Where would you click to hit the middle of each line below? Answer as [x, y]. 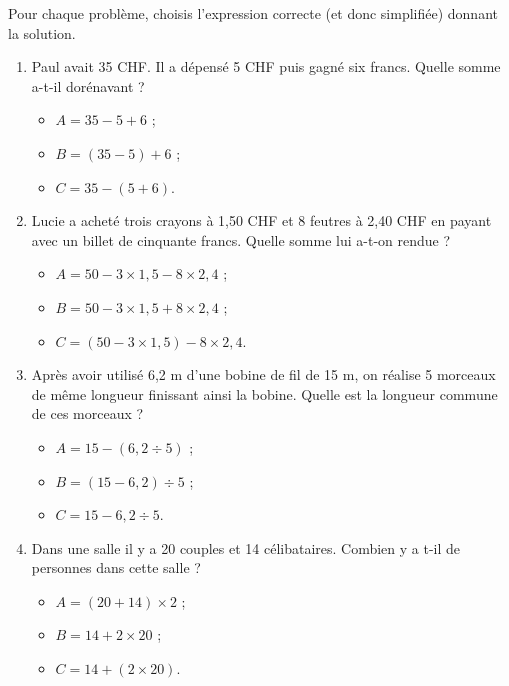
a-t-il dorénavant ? [88, 85]
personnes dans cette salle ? [116, 567]
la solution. [42, 32]
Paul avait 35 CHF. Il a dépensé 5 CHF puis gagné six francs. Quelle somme [266, 66]
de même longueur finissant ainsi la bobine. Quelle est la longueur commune [264, 393]
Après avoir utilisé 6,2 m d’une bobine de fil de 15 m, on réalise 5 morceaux [263, 374]
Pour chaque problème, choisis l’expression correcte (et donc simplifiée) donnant [253, 13]
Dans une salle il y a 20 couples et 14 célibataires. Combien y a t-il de [246, 547]
